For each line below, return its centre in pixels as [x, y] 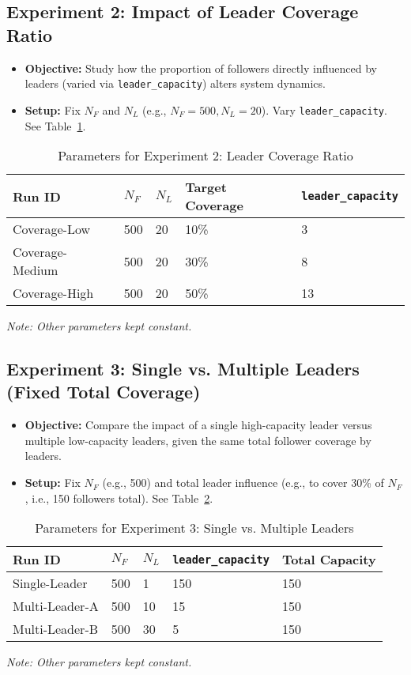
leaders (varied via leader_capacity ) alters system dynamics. [175, 83]
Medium [36, 270]
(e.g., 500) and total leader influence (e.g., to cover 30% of [243, 483]
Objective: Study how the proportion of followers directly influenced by [201, 68]
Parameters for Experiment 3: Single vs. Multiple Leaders [194, 528]
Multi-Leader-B [56, 629]
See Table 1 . [55, 125]
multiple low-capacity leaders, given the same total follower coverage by [198, 440]
